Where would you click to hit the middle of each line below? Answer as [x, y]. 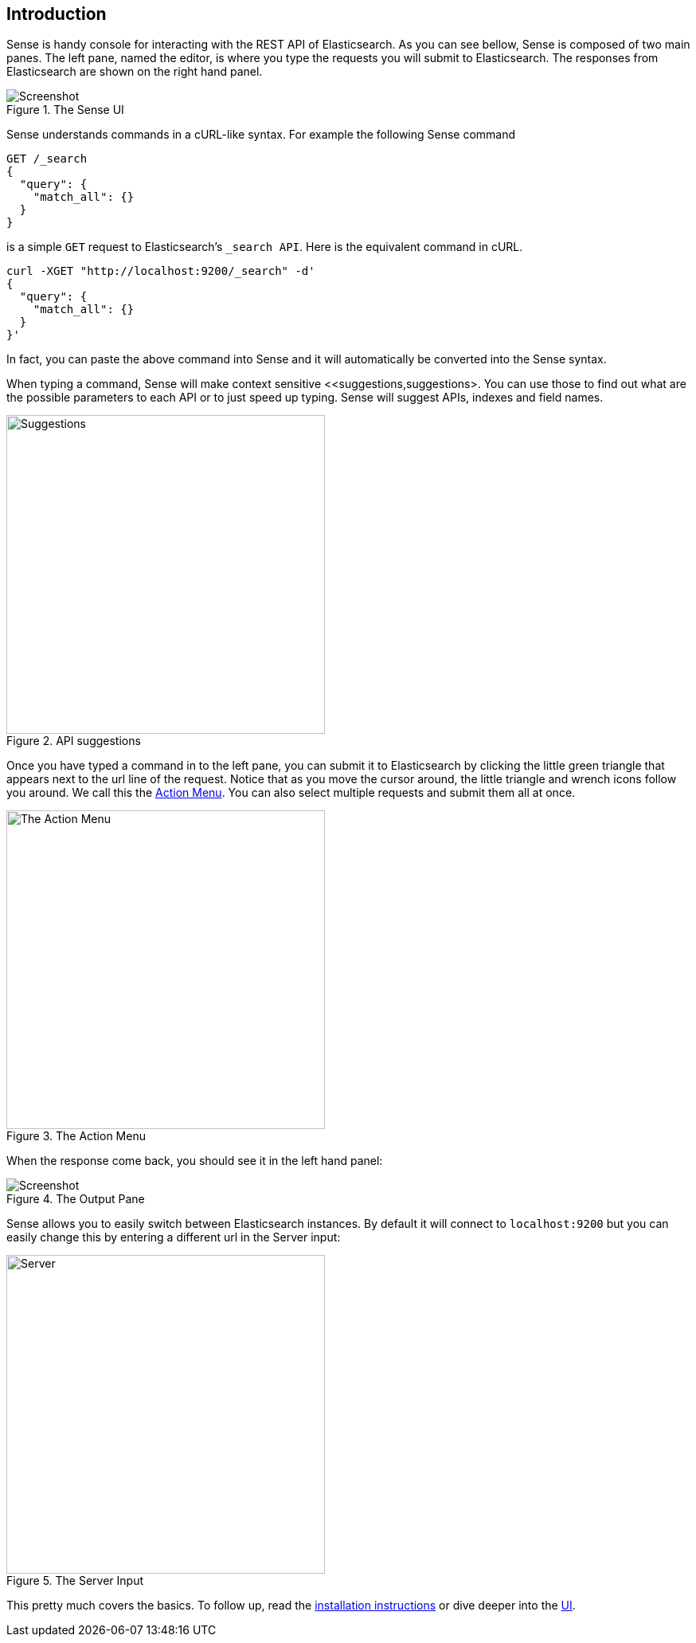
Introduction [57, 14]
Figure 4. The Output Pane [76, 1199]
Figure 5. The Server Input [75, 1581]
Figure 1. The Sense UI [65, 110]
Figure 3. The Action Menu [76, 1136]
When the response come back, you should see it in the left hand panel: [195, 1161]
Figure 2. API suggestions [74, 741]
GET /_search [47, 159]
